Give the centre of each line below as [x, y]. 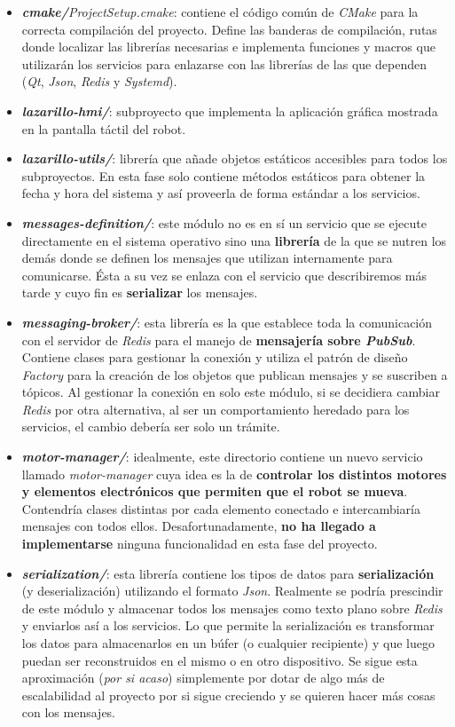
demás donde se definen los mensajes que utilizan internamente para [207, 258]
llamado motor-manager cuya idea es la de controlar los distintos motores [234, 474]
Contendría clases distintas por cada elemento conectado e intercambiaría [221, 508]
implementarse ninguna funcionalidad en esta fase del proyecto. [200, 544]
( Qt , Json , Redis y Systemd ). [99, 81]
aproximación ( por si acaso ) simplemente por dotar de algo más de [203, 678]
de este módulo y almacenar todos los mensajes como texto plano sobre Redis [232, 608]
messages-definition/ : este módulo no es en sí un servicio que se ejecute [224, 222]
